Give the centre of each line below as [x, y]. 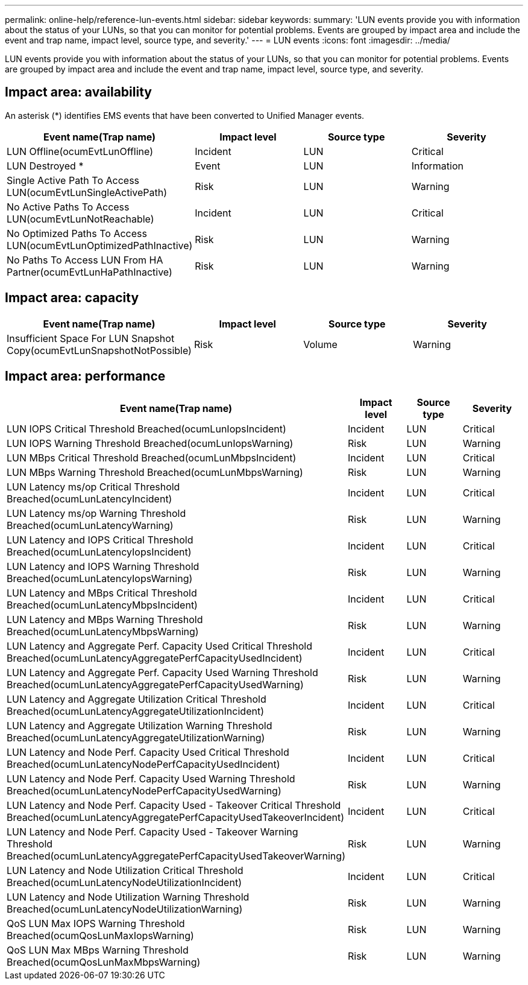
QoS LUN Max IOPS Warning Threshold [96, 923]
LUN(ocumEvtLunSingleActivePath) [87, 192]
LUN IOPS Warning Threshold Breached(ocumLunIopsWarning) [150, 443]
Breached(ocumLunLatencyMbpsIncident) [102, 605]
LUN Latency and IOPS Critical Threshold [100, 540]
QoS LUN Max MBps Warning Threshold [98, 950]
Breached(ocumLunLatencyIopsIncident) [99, 552]
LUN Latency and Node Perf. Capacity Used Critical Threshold [148, 752]
